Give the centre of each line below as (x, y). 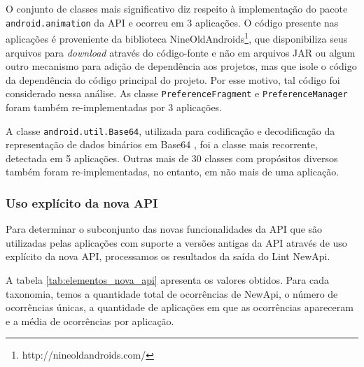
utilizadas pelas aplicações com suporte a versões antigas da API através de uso (176, 242)
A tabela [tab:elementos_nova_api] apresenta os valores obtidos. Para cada (167, 279)
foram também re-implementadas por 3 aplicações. (114, 107)
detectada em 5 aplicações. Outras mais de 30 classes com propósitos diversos (172, 158)
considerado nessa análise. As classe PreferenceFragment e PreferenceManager (177, 93)
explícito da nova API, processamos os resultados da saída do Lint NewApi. (168, 256)
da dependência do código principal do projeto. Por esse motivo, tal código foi (173, 79)
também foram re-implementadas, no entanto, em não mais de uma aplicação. (173, 172)
